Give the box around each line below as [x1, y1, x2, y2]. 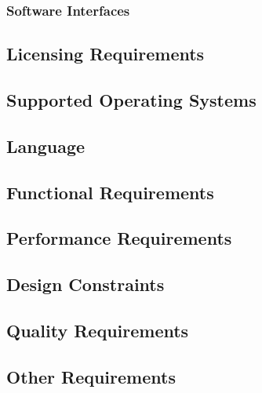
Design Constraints [6, 272, 165, 297]
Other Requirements [6, 364, 176, 388]
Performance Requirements [6, 226, 232, 250]
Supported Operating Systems [6, 88, 257, 112]
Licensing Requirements [6, 42, 205, 66]
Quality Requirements [6, 318, 189, 342]
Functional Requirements [6, 180, 214, 204]
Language [6, 133, 86, 158]
